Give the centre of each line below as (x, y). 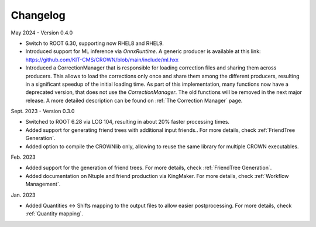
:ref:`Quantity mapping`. (54, 214)
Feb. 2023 (23, 157)
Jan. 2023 (23, 195)
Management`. (43, 184)
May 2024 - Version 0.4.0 (42, 33)
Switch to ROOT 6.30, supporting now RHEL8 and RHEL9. (95, 43)
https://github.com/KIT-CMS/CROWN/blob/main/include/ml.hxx (102, 60)
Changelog (38, 15)
